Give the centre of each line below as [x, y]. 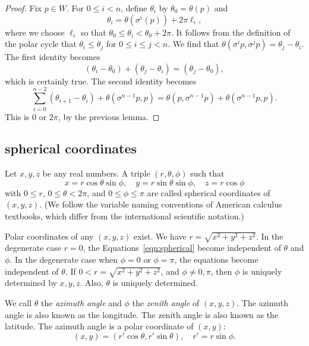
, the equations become [216, 259]
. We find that [193, 44]
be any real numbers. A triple [96, 173]
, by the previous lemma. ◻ [109, 116]
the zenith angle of [166, 302]
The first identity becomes [53, 57]
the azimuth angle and [81, 302]
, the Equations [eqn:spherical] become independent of [182, 248]
